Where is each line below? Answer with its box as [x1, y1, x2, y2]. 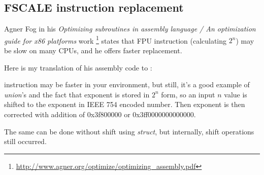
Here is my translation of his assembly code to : [4, 62, 152, 73]
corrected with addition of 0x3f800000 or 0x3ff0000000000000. [4, 109, 196, 120]
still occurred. [4, 136, 47, 147]
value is [224, 89, 247, 99]
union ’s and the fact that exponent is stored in [4, 89, 150, 99]
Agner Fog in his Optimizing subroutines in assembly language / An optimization [4, 23, 256, 34]
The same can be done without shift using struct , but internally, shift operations [4, 126, 254, 136]
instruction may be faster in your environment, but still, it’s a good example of [4, 79, 250, 90]
